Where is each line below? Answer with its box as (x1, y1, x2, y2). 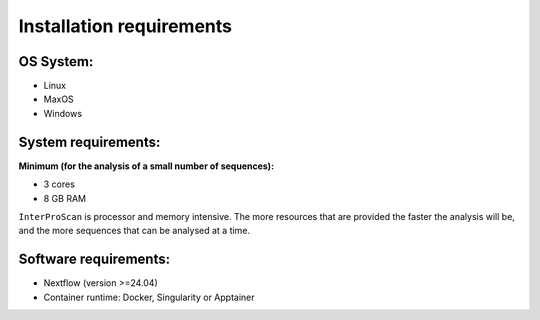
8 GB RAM (43, 192, 87, 204)
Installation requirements (18, 15, 232, 37)
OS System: (18, 53, 94, 70)
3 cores (43, 178, 75, 190)
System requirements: (18, 133, 161, 150)
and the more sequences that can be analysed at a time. (18, 225, 250, 237)
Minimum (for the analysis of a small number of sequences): (18, 160, 275, 172)
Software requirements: (18, 251, 170, 268)
